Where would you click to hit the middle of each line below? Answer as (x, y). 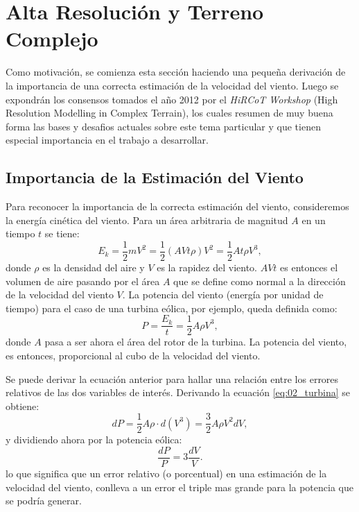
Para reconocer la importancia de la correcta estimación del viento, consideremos (177, 206)
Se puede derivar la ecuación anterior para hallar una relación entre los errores (172, 378)
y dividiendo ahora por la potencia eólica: (94, 440)
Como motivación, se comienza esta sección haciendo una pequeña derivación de (176, 72)
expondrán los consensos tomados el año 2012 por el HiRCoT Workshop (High (172, 99)
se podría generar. (44, 501)
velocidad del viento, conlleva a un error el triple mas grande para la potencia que (179, 487)
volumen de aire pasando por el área (83, 281)
